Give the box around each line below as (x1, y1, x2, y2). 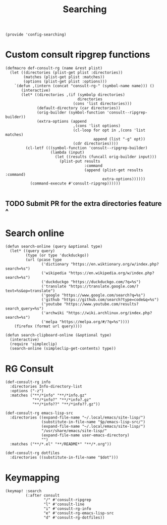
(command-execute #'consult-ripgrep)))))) (30, 181, 121, 186)
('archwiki (41, 311, 65, 316)
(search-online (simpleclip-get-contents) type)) (10, 346, 116, 351)
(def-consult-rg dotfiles (5, 451, 60, 456)
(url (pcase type (25, 257, 62, 262)
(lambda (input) (50, 150, 85, 155)
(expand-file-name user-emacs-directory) (41, 433, 130, 438)
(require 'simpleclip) (10, 342, 58, 347)
